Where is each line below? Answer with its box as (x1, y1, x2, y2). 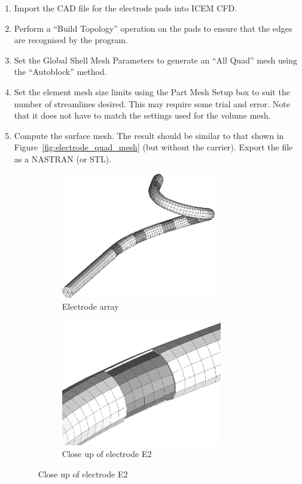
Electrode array (62, 300, 119, 312)
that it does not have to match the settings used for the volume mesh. (14, 109, 271, 122)
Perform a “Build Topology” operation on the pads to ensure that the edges (14, 22, 292, 34)
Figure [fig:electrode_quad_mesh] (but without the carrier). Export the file (14, 141, 293, 153)
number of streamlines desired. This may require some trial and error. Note (14, 97, 290, 110)
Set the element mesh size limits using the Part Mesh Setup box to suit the (14, 85, 290, 98)
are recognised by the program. (14, 34, 128, 46)
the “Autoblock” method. (14, 65, 107, 78)
